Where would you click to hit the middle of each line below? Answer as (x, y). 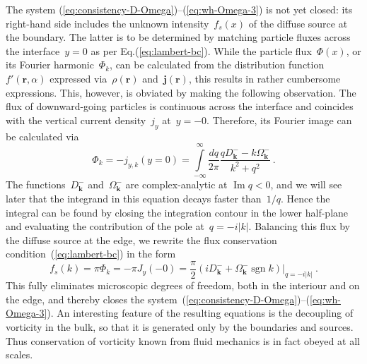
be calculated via (42, 136)
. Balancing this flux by (299, 226)
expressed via (78, 78)
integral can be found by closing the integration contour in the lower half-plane (177, 212)
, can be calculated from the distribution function (217, 65)
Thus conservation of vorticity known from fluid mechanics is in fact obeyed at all (183, 340)
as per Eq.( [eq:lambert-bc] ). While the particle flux (201, 50)
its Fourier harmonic (50, 65)
